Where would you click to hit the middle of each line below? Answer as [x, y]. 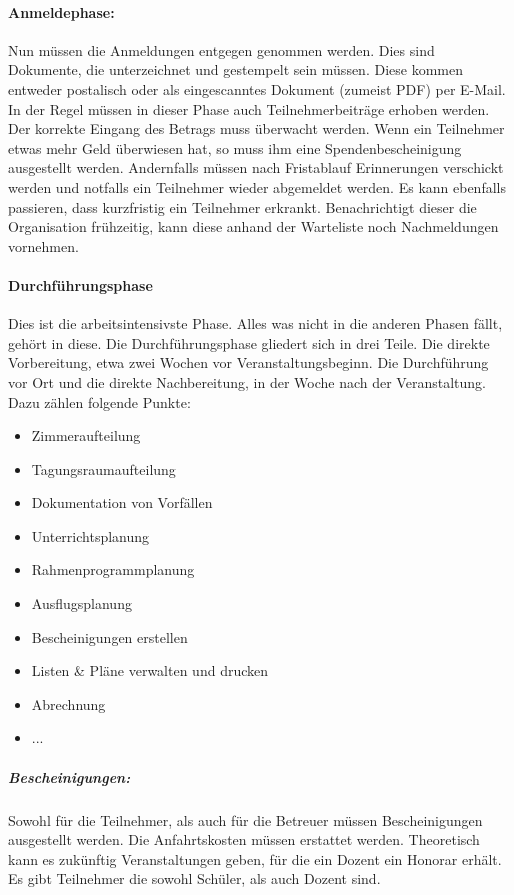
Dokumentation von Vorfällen [122, 502]
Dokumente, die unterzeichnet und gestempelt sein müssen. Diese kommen [235, 69]
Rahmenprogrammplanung [113, 569]
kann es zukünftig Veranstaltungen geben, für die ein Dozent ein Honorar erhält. [255, 858]
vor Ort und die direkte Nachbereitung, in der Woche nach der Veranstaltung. [247, 381]
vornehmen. [43, 245]
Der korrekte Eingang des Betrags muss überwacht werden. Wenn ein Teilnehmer [256, 128]
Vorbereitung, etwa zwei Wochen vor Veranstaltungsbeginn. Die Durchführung [248, 362]
